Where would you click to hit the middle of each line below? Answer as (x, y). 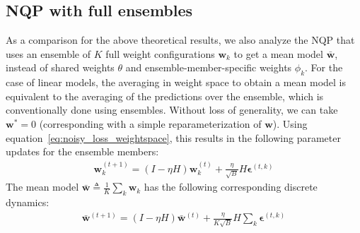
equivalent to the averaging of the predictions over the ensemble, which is (165, 96)
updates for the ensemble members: (82, 151)
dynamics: (28, 202)
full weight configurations (160, 53)
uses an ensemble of (48, 53)
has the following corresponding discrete (231, 187)
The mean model (42, 187)
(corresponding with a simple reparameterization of (150, 123)
